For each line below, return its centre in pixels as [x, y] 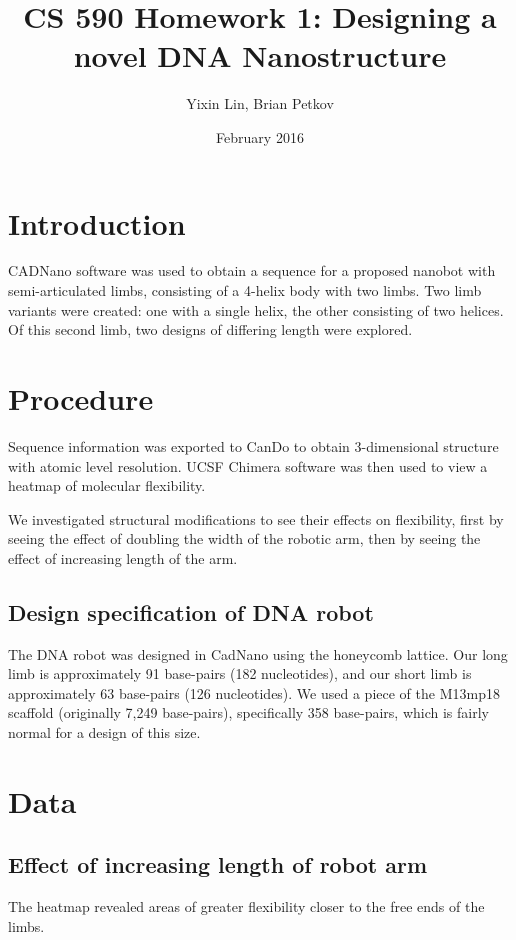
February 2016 [260, 136]
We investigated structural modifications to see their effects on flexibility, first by [256, 518]
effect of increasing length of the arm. [123, 557]
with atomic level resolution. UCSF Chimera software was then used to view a [248, 465]
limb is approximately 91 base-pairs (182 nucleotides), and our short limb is [240, 673]
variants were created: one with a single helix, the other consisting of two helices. [256, 309]
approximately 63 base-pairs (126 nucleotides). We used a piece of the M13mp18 [254, 692]
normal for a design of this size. [104, 732]
